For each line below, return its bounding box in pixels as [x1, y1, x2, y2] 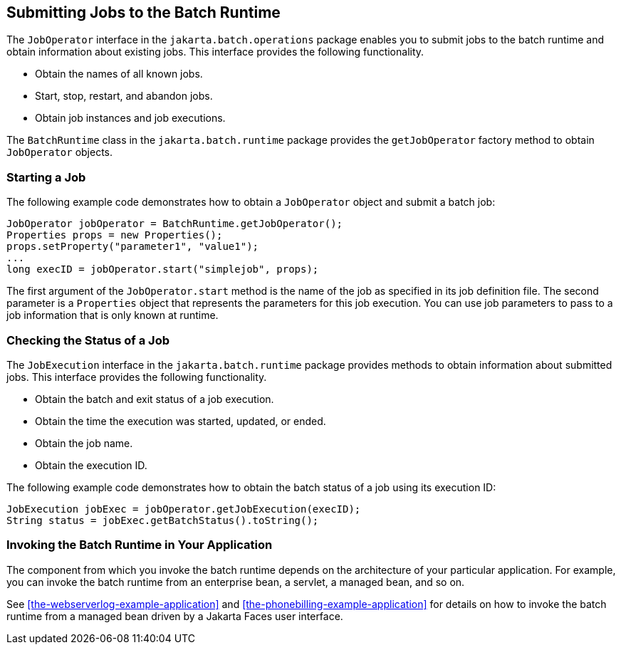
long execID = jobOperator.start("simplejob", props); [6, 263, 319, 276]
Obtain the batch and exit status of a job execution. [35, 392, 274, 405]
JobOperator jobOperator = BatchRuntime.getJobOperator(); [6, 218, 343, 230]
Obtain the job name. [35, 436, 133, 449]
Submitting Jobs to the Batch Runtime [6, 4, 281, 21]
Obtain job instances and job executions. [35, 112, 226, 125]
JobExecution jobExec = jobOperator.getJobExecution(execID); [6, 503, 361, 515]
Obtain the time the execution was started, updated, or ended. [35, 414, 326, 427]
